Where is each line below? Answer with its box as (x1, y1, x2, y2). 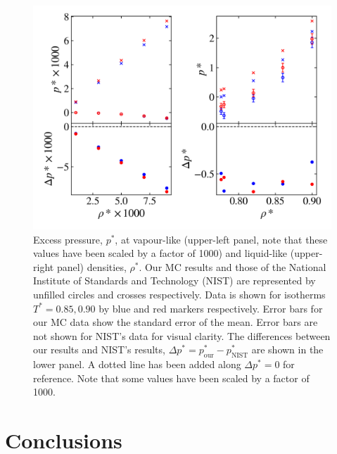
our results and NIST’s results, (33, 342, 165, 357)
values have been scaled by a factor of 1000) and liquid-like (33, 246, 288, 260)
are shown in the (251, 342, 324, 357)
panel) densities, (56, 259, 127, 274)
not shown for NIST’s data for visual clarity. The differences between (33, 328, 331, 343)
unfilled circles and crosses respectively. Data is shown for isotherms (33, 286, 326, 301)
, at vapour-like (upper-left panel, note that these (115, 232, 328, 246)
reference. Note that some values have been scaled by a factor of (33, 370, 310, 385)
